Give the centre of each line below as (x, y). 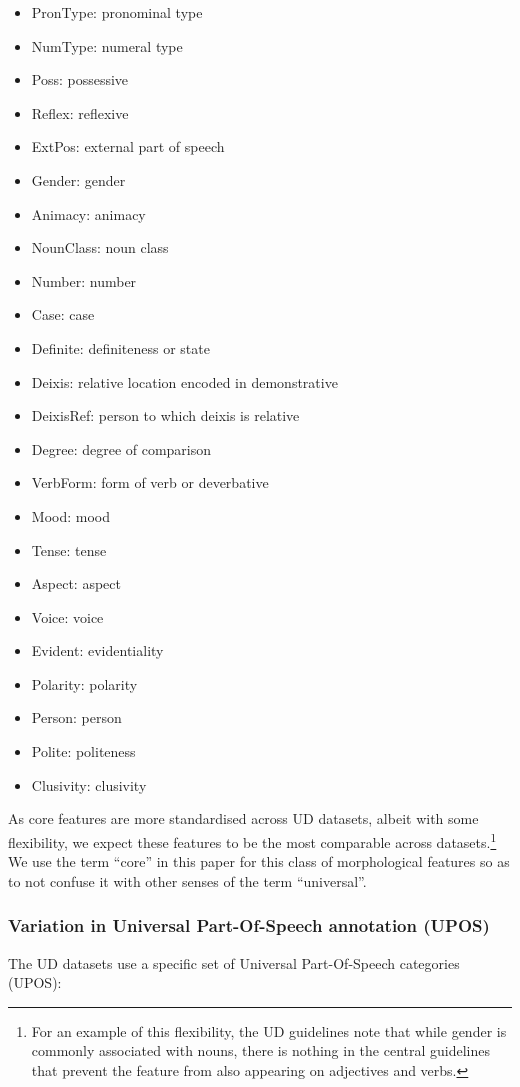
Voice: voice (67, 616)
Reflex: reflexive (80, 112)
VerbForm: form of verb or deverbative (150, 482)
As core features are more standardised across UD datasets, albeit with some (243, 818)
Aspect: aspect (76, 583)
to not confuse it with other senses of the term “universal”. (187, 880)
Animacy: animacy (88, 213)
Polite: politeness (83, 751)
